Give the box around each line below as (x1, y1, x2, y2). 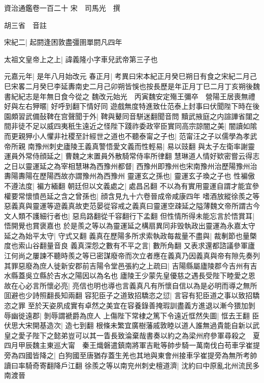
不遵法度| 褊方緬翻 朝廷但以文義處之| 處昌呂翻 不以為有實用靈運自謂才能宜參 (4, 180, 259, 191)
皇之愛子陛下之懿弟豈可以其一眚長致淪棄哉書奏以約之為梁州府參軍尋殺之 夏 (4, 330, 260, 340)
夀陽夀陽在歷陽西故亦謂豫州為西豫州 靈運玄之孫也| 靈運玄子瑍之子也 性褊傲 (4, 170, 255, 181)
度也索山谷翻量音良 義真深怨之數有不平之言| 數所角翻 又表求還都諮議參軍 (4, 240, 248, 251)
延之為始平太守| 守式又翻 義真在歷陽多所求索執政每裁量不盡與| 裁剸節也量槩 (4, 230, 257, 241)
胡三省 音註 (4, 19, 47, 30)
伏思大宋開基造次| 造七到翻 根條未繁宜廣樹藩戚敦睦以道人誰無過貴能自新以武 (4, 320, 260, 331)
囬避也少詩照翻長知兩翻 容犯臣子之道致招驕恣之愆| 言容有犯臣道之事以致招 (4, 290, 253, 301)
